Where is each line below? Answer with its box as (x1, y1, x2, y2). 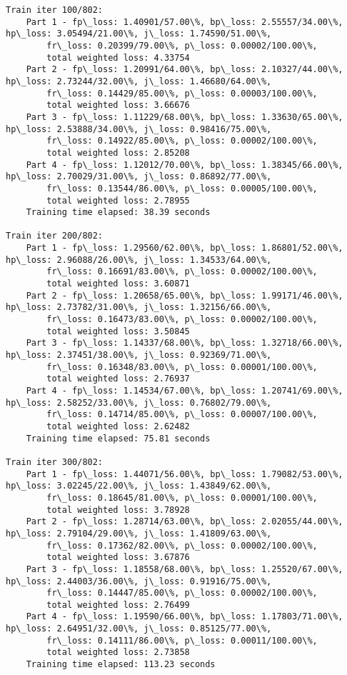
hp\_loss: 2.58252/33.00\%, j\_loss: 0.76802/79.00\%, (6, 397, 272, 408)
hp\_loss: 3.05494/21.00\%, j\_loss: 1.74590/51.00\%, (6, 29, 272, 39)
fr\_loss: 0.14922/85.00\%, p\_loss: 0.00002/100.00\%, (46, 136, 318, 146)
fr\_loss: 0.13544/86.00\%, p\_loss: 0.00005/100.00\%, (46, 183, 318, 194)
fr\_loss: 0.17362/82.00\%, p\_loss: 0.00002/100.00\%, (46, 540, 318, 551)
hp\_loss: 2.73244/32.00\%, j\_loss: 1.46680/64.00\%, (6, 76, 272, 86)
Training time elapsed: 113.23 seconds (26, 659, 216, 670)
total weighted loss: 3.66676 (46, 100, 190, 111)
